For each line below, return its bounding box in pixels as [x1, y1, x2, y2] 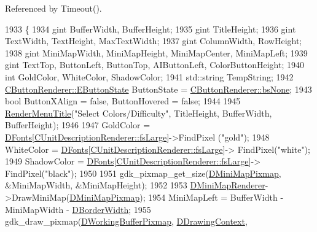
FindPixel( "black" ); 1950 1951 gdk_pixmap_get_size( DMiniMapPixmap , [5, 166, 281, 179]
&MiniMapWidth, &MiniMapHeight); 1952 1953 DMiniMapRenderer [5, 179, 265, 191]
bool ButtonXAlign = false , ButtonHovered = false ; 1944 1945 [5, 95, 241, 107]
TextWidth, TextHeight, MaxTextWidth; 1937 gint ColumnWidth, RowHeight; [5, 34, 302, 47]
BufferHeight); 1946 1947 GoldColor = [5, 118, 151, 131]
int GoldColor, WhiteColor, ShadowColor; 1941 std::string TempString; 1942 [5, 70, 294, 83]
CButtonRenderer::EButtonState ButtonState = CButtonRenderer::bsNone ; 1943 [5, 82, 312, 95]
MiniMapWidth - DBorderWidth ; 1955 [5, 203, 151, 215]
